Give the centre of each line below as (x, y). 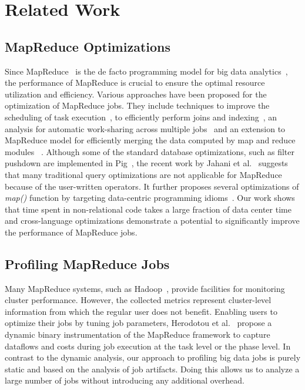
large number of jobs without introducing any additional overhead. (125, 380)
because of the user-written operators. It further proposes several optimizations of (152, 186)
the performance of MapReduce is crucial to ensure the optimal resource (135, 83)
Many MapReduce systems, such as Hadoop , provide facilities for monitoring (145, 288)
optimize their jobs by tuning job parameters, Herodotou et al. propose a (138, 323)
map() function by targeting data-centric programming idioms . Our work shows (150, 198)
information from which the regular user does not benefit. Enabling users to (141, 311)
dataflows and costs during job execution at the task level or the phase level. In (148, 346)
